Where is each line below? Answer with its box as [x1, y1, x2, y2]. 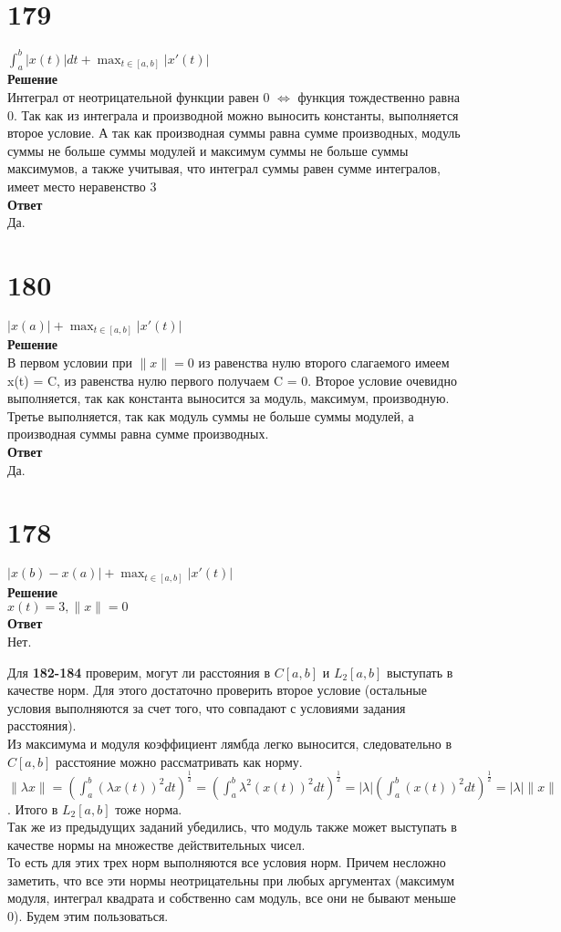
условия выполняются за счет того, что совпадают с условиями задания [7, 698, 406, 717]
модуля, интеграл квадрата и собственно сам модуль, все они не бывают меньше [7, 888, 456, 907]
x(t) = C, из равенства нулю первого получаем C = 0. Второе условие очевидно [7, 370, 457, 389]
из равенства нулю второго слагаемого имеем [198, 353, 450, 371]
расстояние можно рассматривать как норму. [55, 751, 303, 771]
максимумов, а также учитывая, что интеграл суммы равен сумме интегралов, [7, 159, 441, 178]
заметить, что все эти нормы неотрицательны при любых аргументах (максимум [7, 870, 455, 889]
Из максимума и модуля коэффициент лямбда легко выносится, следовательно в [7, 733, 452, 752]
